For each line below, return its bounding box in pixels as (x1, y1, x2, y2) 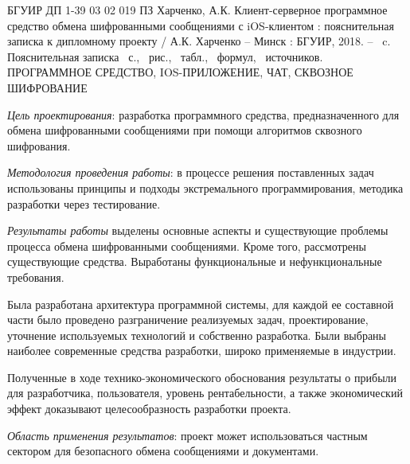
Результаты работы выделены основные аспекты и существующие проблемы (7, 222, 389, 239)
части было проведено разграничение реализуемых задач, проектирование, (7, 311, 369, 328)
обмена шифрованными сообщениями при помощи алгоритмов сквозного (7, 122, 362, 138)
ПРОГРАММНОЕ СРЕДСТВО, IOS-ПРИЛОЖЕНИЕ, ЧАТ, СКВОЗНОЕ (7, 64, 353, 80)
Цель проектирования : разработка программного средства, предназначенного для (7, 106, 400, 123)
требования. (7, 268, 64, 285)
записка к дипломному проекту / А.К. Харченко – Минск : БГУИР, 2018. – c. (7, 33, 391, 49)
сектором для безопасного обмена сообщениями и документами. (7, 443, 319, 459)
